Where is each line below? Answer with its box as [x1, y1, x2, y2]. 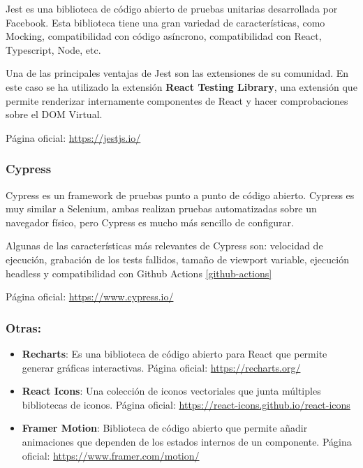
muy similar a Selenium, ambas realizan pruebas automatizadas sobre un [6, 201, 317, 216]
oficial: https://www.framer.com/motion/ [22, 448, 200, 462]
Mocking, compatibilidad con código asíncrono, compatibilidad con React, [6, 29, 322, 43]
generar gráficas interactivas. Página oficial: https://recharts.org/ [22, 360, 301, 374]
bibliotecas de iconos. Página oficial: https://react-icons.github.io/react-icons [22, 397, 350, 411]
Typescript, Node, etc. [6, 42, 101, 57]
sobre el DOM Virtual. [6, 107, 103, 122]
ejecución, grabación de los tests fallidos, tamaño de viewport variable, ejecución [6, 251, 349, 266]
